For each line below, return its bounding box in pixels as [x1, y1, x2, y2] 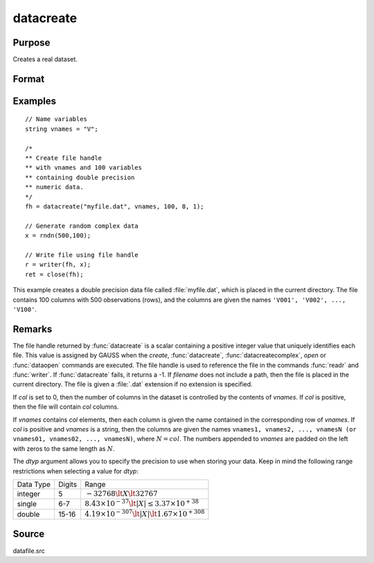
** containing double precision [25, 173, 135, 181]
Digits [57, 479, 78, 489]
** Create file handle [25, 154, 103, 162]
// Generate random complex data [25, 222, 139, 230]
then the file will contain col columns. [12, 402, 119, 411]
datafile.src [12, 546, 45, 555]
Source [12, 528, 45, 540]
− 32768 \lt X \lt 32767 [86, 489, 158, 498]
